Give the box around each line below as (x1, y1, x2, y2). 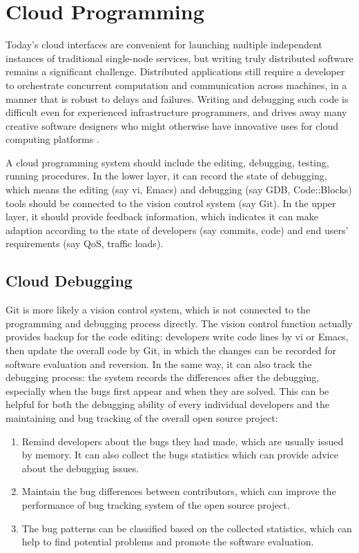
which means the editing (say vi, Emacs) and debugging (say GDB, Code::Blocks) (6, 182, 352, 197)
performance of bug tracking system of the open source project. (21, 497, 290, 512)
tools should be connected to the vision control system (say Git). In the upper (6, 195, 336, 210)
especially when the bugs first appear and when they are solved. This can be (6, 383, 329, 398)
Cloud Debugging (6, 270, 133, 291)
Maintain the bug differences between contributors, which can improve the (21, 484, 336, 498)
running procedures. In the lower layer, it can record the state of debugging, (6, 168, 327, 183)
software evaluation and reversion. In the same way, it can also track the (6, 356, 312, 371)
